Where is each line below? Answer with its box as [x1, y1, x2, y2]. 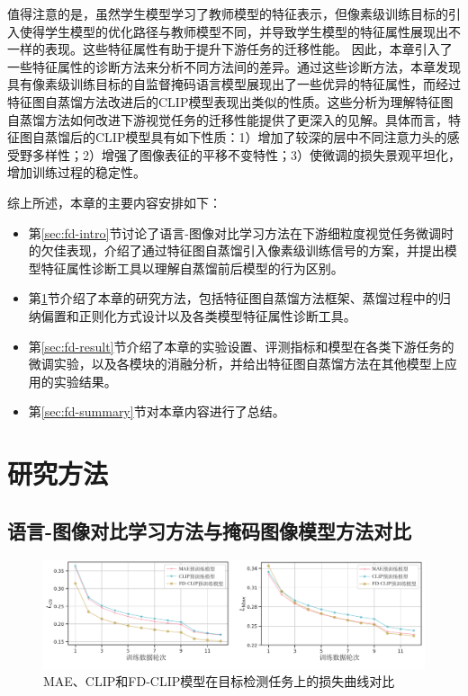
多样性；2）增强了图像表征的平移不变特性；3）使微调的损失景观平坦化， [31, 145, 461, 164]
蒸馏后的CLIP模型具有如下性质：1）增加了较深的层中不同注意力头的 [44, 128, 447, 147]
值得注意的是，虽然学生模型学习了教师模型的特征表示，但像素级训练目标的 [7, 4, 448, 22]
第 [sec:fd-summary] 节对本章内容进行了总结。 [28, 402, 285, 421]
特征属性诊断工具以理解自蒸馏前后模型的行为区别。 [40, 258, 344, 277]
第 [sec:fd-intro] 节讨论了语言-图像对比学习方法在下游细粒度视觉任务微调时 [28, 223, 454, 242]
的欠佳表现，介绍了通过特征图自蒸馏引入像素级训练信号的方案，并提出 [28, 241, 445, 260]
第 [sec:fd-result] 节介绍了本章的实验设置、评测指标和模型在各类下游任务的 [28, 336, 454, 355]
